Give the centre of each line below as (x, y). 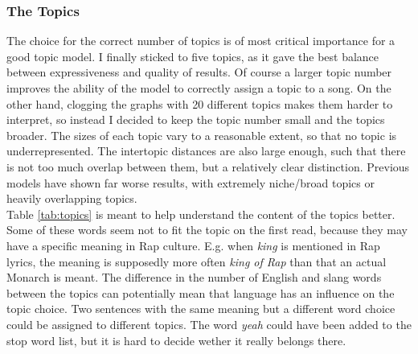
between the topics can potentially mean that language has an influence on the (201, 292)
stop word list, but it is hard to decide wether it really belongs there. (176, 340)
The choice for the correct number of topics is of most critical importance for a (201, 41)
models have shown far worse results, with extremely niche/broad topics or (191, 182)
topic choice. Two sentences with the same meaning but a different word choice (201, 309)
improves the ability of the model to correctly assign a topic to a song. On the (199, 88)
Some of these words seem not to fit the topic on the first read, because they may (207, 230)
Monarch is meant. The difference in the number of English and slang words (194, 277)
